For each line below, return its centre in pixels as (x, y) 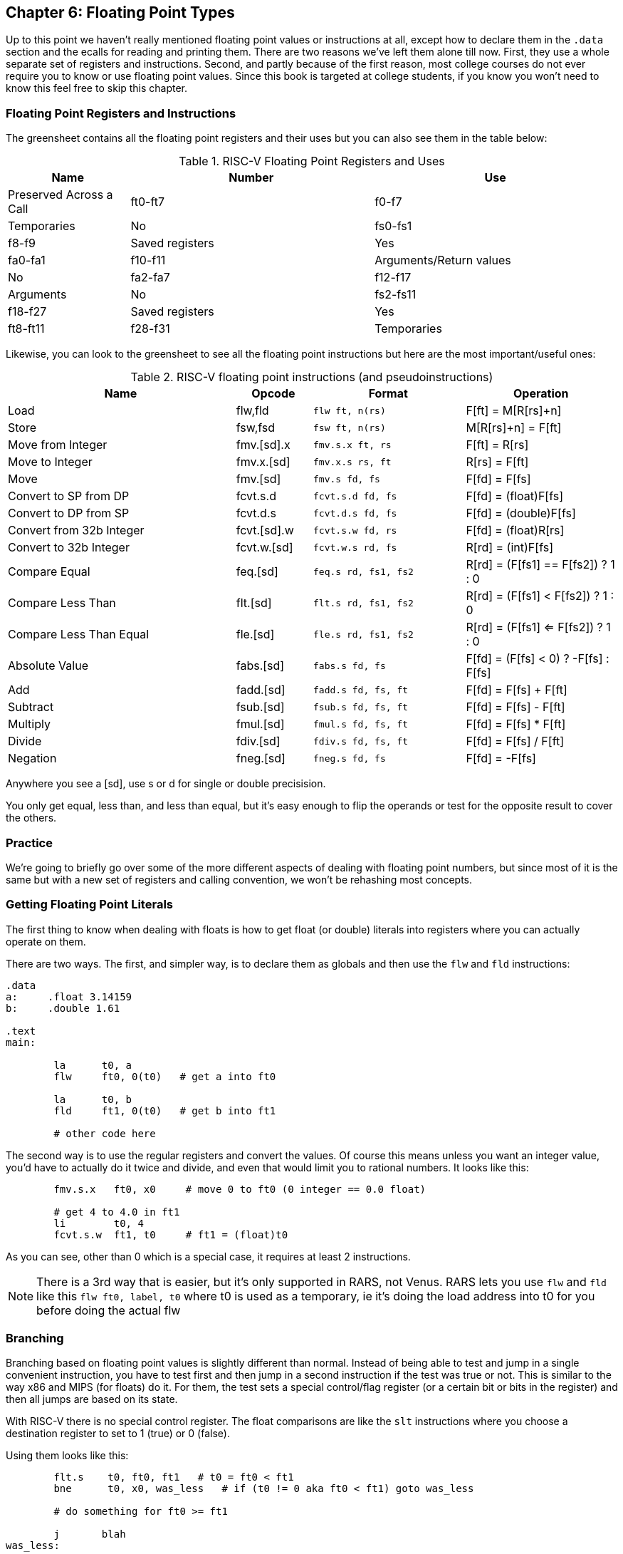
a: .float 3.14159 (69, 996)
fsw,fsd (256, 428)
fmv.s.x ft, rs (352, 445)
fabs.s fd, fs (350, 665)
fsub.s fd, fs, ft (361, 707)
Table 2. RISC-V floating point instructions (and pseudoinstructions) (312, 377)
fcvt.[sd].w (265, 530)
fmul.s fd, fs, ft (361, 724)
